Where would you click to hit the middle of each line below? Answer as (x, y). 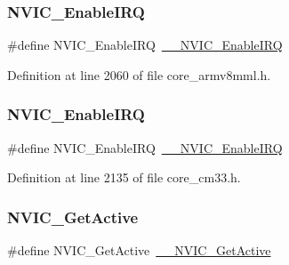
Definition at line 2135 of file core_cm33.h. (124, 177)
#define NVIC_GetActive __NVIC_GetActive (139, 250)
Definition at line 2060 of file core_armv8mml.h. (139, 74)
